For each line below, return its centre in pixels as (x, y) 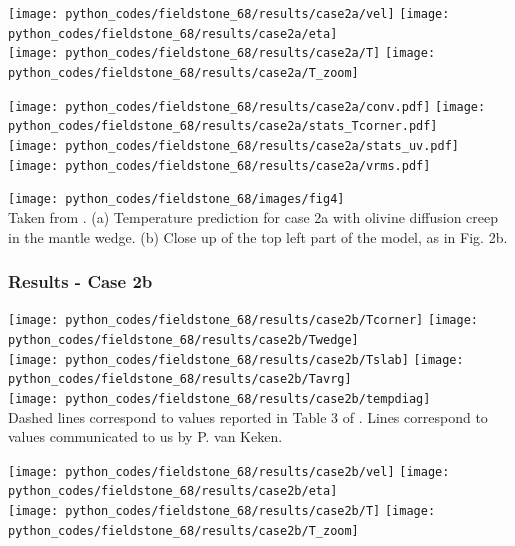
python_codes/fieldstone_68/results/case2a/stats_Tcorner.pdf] (223, 126)
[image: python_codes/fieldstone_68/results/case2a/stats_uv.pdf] (234, 145)
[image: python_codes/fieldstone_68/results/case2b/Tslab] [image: (236, 359)
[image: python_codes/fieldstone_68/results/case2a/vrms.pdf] (219, 165)
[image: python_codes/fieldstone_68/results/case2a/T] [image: (222, 53)
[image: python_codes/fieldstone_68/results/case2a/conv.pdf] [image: (247, 106)
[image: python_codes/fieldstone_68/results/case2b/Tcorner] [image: (243, 320)
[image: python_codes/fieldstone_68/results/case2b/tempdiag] (219, 398)
